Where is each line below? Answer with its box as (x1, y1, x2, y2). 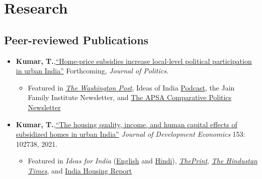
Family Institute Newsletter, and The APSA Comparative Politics (28, 92, 232, 103)
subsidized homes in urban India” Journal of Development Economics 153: (16, 129, 245, 139)
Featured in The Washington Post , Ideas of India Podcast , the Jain (28, 82, 235, 93)
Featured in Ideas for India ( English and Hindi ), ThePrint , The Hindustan (28, 155, 257, 166)
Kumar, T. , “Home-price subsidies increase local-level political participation (16, 55, 252, 66)
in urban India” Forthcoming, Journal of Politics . (16, 65, 168, 76)
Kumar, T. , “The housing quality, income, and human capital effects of (16, 119, 237, 129)
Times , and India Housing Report (28, 165, 132, 175)
